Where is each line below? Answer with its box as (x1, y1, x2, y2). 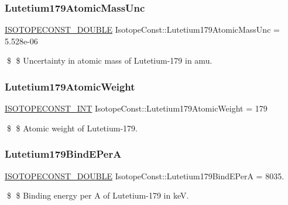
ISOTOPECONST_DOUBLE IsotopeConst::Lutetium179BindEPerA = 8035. (5, 169, 284, 182)
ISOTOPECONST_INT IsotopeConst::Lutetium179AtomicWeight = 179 (5, 102, 268, 114)
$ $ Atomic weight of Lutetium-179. (6, 121, 138, 134)
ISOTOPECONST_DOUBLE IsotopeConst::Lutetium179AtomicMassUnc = (5, 23, 280, 36)
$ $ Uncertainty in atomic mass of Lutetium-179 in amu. (6, 54, 212, 67)
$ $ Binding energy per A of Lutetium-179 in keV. (6, 189, 189, 201)
